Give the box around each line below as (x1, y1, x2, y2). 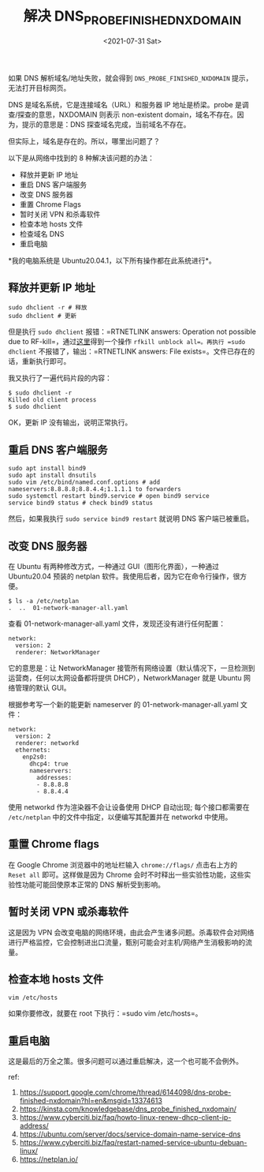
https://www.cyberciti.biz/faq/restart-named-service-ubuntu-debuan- (19, 1138, 247, 1148)
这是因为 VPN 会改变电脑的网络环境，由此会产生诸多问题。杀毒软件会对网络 (8, 927, 255, 937)
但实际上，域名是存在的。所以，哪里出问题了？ (8, 136, 160, 146)
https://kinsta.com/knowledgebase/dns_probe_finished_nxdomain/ (19, 1104, 236, 1114)
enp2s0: (22, 753, 47, 761)
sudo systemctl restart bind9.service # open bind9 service (8, 492, 210, 500)
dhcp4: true (28, 759, 69, 768)
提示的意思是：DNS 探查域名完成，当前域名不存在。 (21, 119, 191, 129)
